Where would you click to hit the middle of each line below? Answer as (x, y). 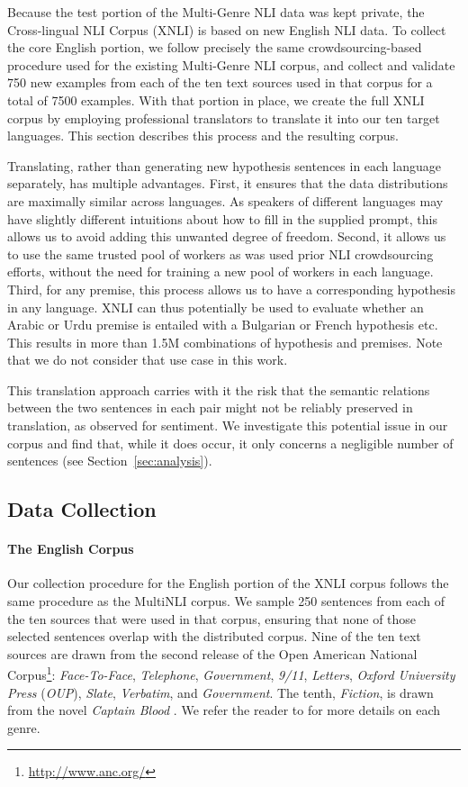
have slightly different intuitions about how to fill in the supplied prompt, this (223, 218)
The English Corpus (71, 549)
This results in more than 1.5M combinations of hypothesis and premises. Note (225, 342)
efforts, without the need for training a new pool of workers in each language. (220, 271)
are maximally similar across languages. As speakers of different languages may (225, 200)
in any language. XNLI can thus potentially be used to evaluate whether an (216, 307)
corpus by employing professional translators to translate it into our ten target (224, 118)
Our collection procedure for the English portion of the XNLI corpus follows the (228, 583)
